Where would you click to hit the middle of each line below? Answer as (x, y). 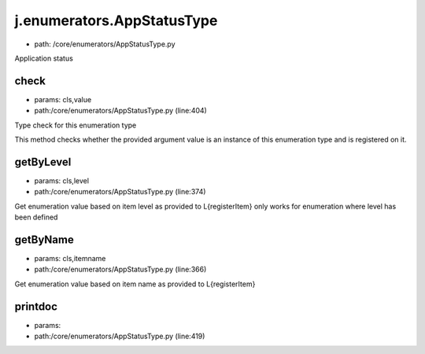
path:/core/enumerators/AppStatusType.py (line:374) (120, 192)
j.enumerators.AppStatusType (116, 20)
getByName (44, 240)
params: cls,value (63, 99)
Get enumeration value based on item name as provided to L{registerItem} (135, 284)
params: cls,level (62, 180)
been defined (36, 217)
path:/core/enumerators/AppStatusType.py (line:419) (120, 336)
